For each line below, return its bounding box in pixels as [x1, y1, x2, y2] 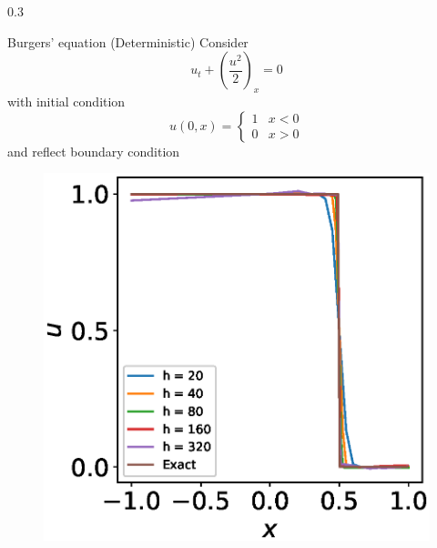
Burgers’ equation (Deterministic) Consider [7, 32, 249, 51]
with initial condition [7, 91, 126, 110]
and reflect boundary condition [7, 141, 180, 160]
